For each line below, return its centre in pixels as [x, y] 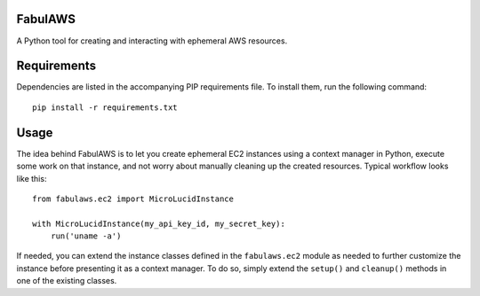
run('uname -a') [86, 236]
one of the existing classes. [67, 281]
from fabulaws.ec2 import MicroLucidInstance [133, 199]
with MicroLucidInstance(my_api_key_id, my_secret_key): [159, 223]
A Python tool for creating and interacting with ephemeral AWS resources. [152, 41]
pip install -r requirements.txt [105, 107]
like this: [32, 178]
